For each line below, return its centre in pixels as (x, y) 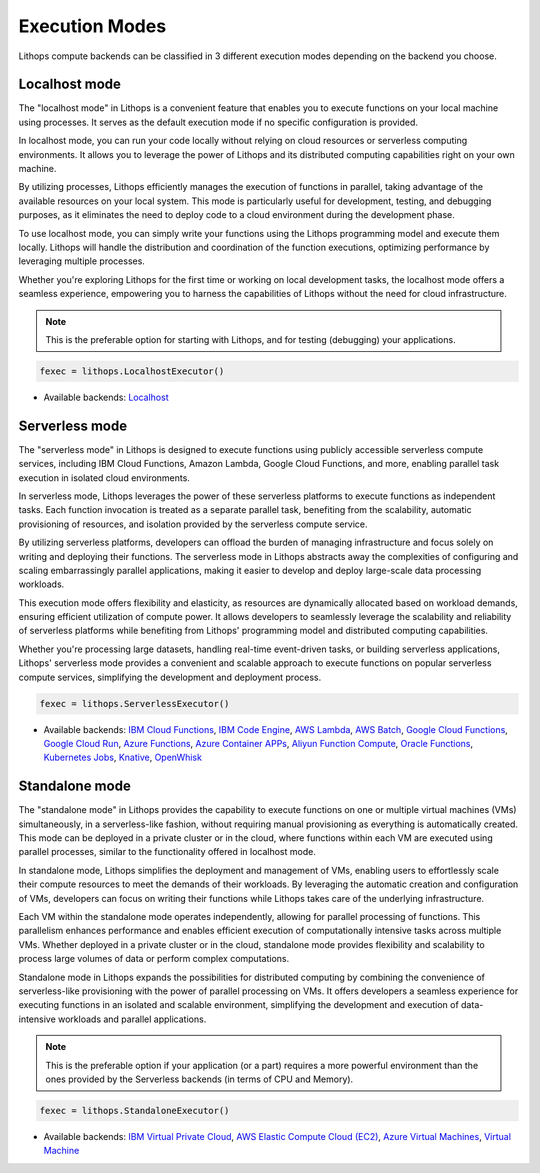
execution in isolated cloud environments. (104, 477)
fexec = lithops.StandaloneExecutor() (134, 1110)
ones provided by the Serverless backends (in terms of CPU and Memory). (199, 1079)
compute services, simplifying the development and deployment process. (170, 677)
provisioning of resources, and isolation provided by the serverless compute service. (193, 524)
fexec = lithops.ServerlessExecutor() (134, 703)
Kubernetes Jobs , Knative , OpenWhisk (122, 757)
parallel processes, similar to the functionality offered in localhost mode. (167, 852)
